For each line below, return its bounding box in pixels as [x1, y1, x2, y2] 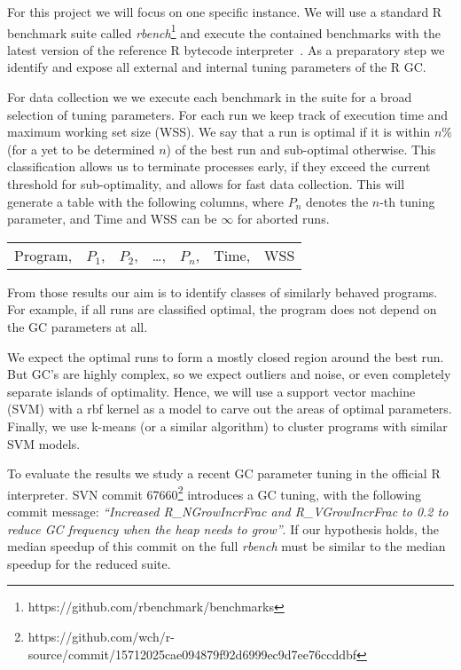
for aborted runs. [237, 209, 330, 228]
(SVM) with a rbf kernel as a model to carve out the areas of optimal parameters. [7, 399, 452, 418]
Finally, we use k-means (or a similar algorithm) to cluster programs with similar [7, 416, 448, 435]
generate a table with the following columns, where [7, 192, 285, 210]
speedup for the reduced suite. [7, 554, 171, 572]
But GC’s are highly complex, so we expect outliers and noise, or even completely [7, 365, 451, 383]
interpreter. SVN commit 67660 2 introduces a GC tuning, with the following [7, 482, 422, 503]
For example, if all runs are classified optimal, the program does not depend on [7, 300, 437, 319]
